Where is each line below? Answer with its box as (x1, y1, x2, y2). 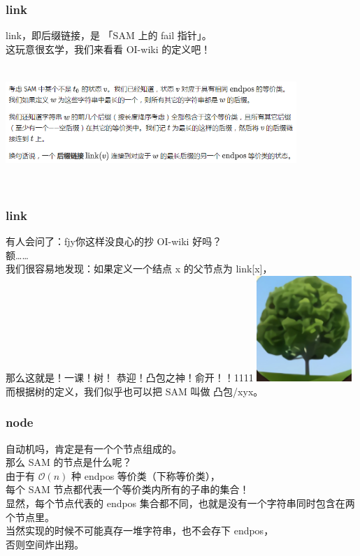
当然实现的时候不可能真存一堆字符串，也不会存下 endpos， (6, 523, 274, 538)
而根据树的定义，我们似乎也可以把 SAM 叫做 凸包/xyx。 (6, 383, 264, 398)
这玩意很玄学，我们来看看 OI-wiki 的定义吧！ (6, 41, 211, 56)
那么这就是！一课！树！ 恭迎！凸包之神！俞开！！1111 (6, 370, 254, 385)
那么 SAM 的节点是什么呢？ (6, 455, 132, 469)
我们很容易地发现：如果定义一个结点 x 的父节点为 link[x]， (6, 261, 273, 276)
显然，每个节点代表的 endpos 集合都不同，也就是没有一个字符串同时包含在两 (6, 495, 355, 510)
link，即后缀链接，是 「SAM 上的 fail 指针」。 (6, 28, 212, 43)
